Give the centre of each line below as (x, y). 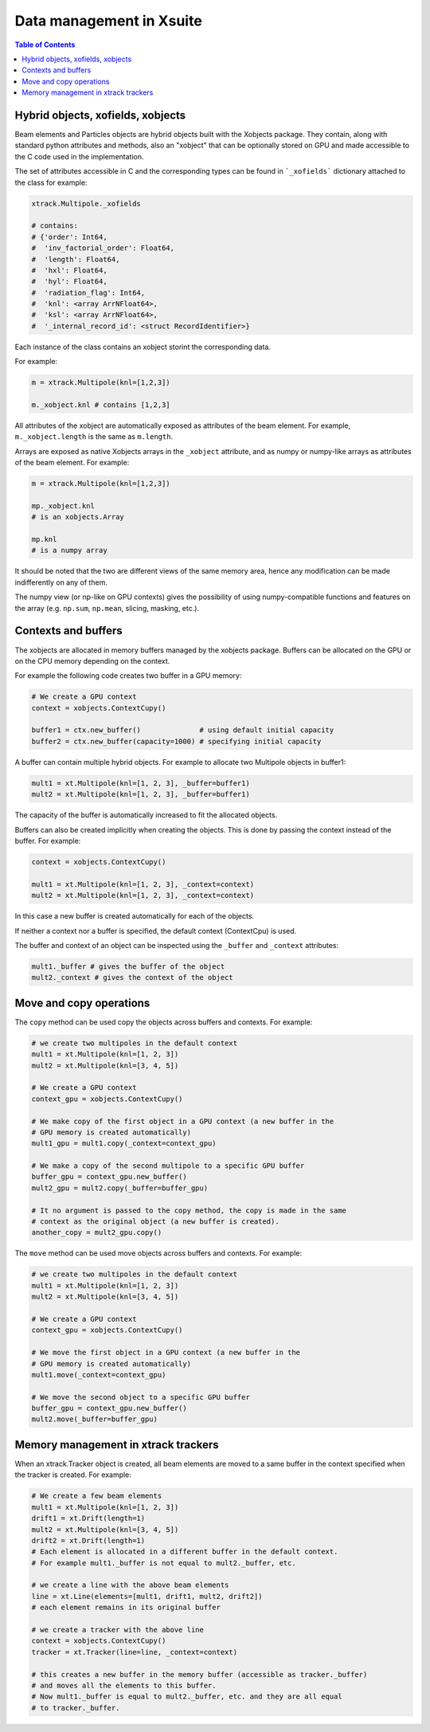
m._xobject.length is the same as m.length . (94, 437)
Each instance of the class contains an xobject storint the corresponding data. (143, 347)
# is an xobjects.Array (78, 517)
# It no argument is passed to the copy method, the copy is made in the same (189, 1210)
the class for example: (51, 182)
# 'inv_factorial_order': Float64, (103, 248)
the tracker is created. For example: (73, 1475)
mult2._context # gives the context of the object (133, 978)
